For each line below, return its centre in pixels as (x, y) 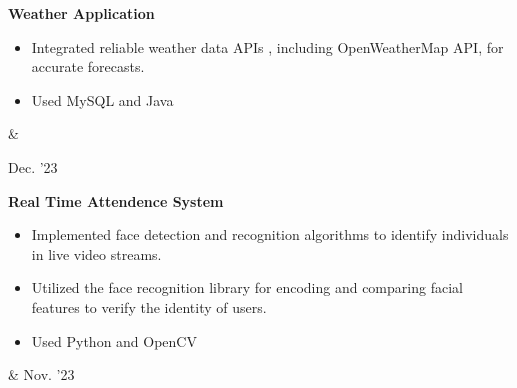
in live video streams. (96, 253)
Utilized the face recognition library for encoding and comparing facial (247, 287)
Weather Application (81, 13)
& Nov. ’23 (41, 374)
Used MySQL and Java (102, 99)
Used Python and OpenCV (114, 340)
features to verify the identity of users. (149, 306)
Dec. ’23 (33, 166)
